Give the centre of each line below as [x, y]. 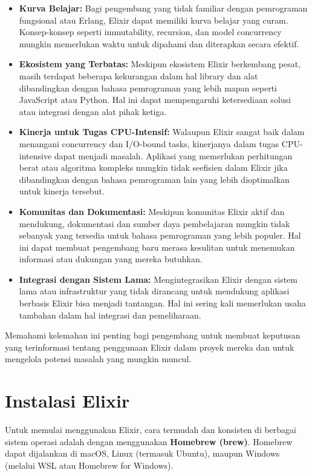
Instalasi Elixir [67, 401]
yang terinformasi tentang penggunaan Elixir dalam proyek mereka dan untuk [150, 347]
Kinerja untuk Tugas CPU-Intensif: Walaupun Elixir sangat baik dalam [162, 132]
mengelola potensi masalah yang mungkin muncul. [98, 359]
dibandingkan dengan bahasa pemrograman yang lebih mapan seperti [148, 88]
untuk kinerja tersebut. [62, 191]
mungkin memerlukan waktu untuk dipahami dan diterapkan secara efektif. [159, 43]
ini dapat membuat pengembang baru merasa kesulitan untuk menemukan [157, 247]
